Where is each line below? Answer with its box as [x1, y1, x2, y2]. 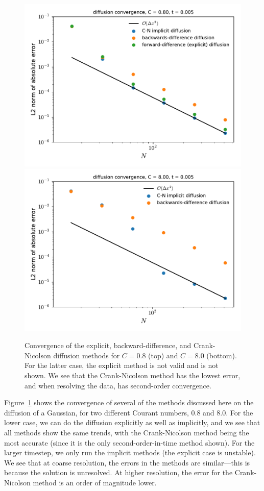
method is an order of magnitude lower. [33, 477, 157, 487]
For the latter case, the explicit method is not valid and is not [25, 360, 219, 371]
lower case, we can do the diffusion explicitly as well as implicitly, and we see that [4, 417, 260, 428]
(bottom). [206, 350, 237, 360]
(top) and [148, 350, 178, 360]
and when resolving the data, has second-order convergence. [25, 380, 211, 390]
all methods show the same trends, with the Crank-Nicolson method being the [4, 427, 249, 437]
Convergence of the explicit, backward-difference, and [25, 340, 191, 351]
